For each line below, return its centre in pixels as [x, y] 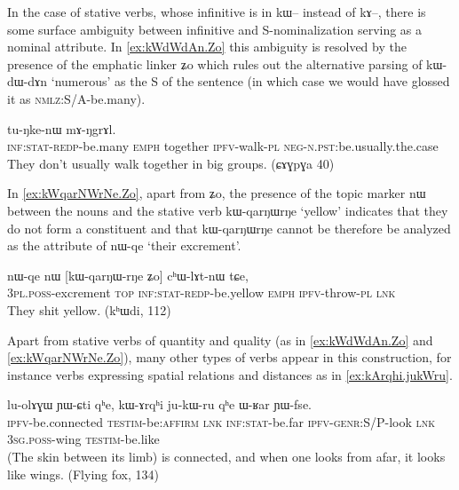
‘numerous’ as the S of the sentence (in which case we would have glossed [250, 81]
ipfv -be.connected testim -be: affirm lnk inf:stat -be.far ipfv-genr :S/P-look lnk [222, 421]
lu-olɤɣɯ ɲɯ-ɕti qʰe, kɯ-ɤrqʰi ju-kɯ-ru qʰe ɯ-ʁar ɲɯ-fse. [159, 404]
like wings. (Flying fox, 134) [83, 474]
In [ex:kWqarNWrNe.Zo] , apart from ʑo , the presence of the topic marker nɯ [217, 193]
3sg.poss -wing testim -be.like [83, 439]
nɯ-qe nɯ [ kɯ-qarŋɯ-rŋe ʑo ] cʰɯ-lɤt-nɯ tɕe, [128, 275]
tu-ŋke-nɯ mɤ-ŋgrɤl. [62, 128]
